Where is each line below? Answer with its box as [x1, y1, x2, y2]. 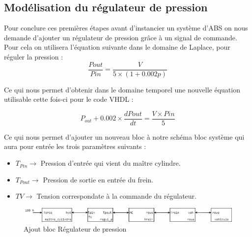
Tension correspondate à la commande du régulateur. [36, 191, 196, 201]
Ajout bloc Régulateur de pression [24, 223, 127, 234]
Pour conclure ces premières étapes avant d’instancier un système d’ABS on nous [4, 23, 248, 33]
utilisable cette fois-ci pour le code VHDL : [4, 94, 134, 104]
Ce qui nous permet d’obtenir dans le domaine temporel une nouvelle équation [4, 84, 240, 94]
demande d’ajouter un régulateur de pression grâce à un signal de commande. [4, 32, 237, 42]
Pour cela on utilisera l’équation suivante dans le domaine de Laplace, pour [4, 42, 230, 52]
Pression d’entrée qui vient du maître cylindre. [40, 158, 181, 168]
